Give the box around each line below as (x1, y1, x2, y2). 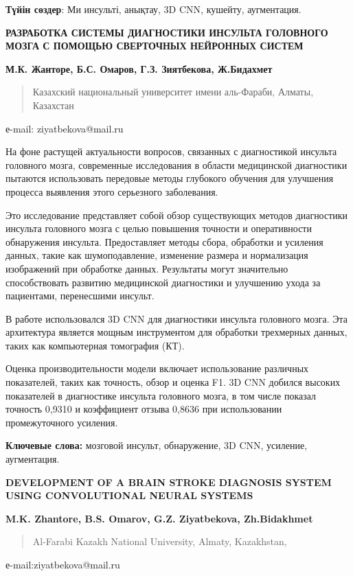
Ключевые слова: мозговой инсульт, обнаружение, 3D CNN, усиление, (5, 438, 308, 452)
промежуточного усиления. (5, 415, 118, 429)
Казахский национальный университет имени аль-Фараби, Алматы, (32, 84, 314, 99)
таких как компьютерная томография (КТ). (5, 338, 185, 352)
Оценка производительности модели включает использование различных (5, 361, 309, 376)
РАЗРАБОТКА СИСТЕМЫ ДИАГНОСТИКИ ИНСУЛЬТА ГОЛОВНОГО (5, 25, 328, 39)
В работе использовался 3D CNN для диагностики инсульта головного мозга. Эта (5, 311, 348, 325)
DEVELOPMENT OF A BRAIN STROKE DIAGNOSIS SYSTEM (5, 474, 332, 489)
